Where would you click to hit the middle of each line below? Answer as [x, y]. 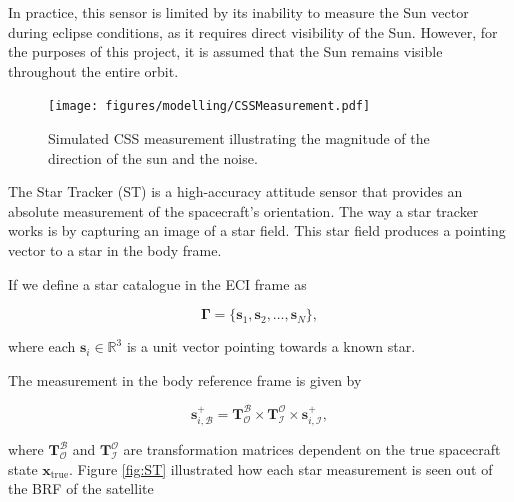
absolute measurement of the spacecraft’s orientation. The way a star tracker [243, 210]
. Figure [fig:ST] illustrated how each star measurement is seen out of [281, 468]
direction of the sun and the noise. [153, 157]
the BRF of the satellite [81, 488]
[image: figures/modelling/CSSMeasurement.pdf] [209, 106]
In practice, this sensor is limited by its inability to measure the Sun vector [238, 12]
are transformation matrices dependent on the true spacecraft [312, 449]
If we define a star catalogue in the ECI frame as [157, 283]
